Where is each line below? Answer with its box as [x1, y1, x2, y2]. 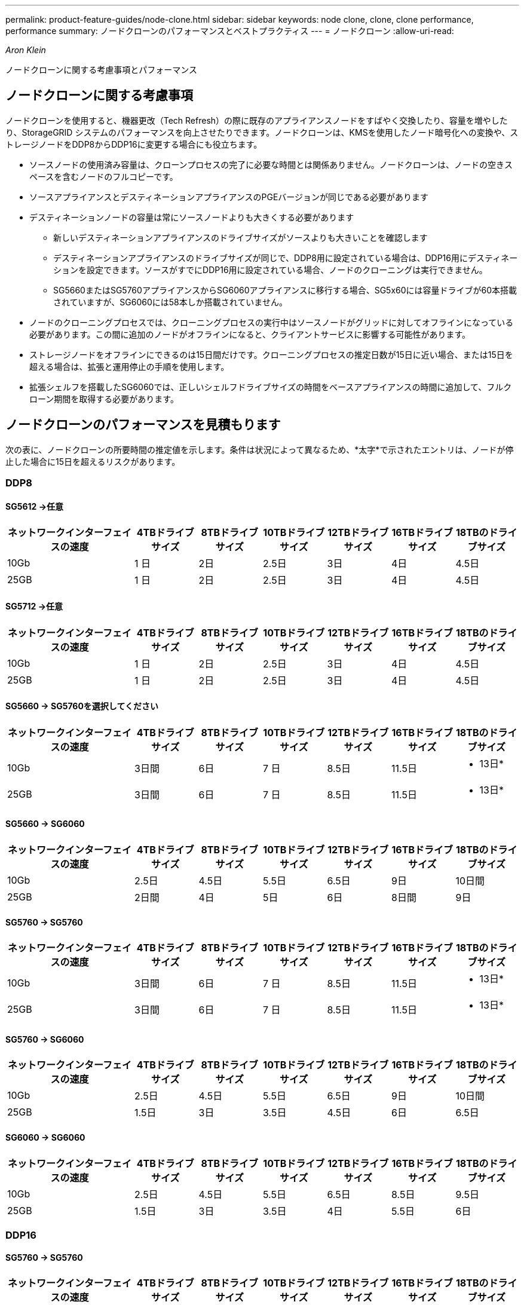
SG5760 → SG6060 [5, 1034, 84, 1044]
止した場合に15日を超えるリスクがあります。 [5, 456, 180, 467]
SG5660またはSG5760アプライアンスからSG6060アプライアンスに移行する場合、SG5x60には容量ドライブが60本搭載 [53, 284, 517, 295]
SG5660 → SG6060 [5, 819, 85, 829]
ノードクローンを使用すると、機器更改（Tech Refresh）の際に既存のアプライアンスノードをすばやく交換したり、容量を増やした [5, 115, 508, 125]
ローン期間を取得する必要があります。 [29, 393, 179, 404]
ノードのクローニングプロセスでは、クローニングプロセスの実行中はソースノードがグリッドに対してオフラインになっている [29, 317, 514, 327]
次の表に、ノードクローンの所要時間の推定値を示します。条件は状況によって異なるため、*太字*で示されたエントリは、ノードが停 [5, 444, 514, 455]
